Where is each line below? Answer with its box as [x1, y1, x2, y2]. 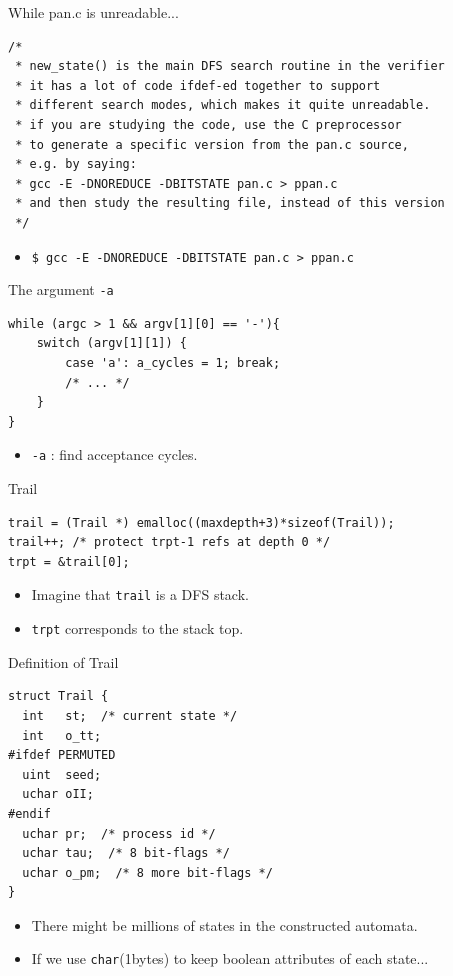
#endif [8, 806, 51, 821]
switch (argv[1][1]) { [36, 336, 187, 351]
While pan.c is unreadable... [8, 2, 179, 22]
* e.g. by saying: [15, 157, 137, 172]
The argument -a [8, 279, 114, 300]
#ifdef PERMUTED [8, 748, 116, 763]
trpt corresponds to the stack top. [31, 618, 244, 639]
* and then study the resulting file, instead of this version [15, 196, 445, 211]
